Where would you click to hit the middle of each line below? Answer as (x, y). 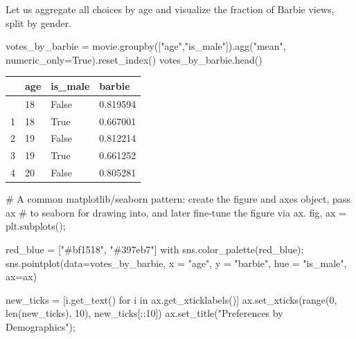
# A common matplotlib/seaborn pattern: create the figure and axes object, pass (178, 199)
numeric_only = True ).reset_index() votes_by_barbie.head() (134, 59)
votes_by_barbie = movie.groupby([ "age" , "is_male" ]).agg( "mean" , (146, 46)
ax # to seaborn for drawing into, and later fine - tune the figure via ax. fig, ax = (176, 212)
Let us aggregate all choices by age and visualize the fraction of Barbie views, (170, 9)
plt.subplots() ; (36, 226)
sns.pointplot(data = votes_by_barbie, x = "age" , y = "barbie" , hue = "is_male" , (176, 263)
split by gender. (39, 22)
